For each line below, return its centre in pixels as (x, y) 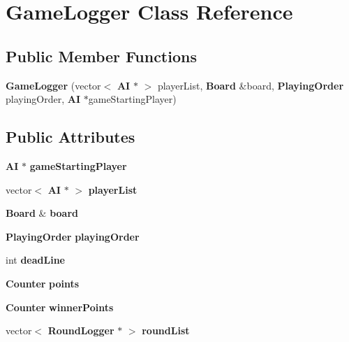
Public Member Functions (101, 56)
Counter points (43, 283)
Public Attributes (70, 137)
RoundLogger (81, 330)
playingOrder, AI (43, 99)
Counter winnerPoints (60, 307)
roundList (166, 330)
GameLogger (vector (53, 85)
